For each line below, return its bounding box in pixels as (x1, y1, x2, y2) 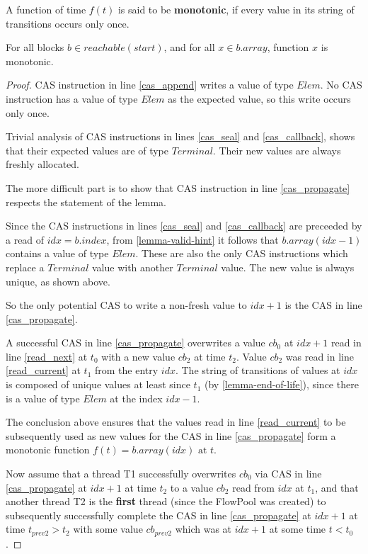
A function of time (6, 2, 86, 16)
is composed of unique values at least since (6, 377, 190, 392)
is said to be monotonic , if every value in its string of (117, 2, 355, 16)
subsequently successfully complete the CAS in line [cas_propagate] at (6, 507, 311, 522)
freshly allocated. (6, 157, 79, 171)
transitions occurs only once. (6, 16, 130, 30)
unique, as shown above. (6, 273, 110, 288)
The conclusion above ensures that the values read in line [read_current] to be (6, 414, 346, 429)
